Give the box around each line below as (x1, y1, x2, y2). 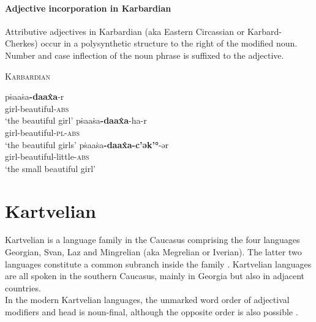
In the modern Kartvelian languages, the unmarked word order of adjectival (5, 293, 290, 306)
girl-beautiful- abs (5, 102, 69, 114)
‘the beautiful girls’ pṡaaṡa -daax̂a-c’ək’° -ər (5, 138, 169, 151)
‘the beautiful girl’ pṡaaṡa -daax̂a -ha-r (5, 114, 147, 127)
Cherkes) (5, 37, 38, 50)
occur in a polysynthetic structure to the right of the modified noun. (40, 37, 298, 50)
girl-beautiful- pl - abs (5, 125, 80, 138)
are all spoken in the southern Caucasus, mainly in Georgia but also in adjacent (5, 269, 305, 282)
